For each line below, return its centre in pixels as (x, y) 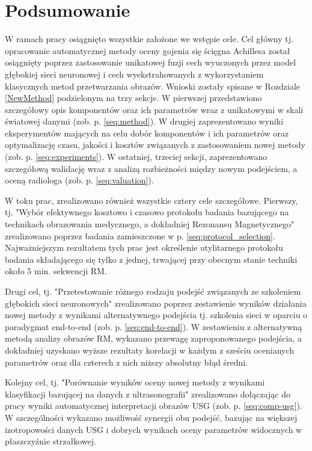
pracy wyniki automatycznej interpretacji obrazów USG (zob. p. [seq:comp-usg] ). (154, 406)
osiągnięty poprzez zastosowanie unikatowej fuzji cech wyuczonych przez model (151, 62)
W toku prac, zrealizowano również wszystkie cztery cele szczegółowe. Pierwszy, (151, 200)
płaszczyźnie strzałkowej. (50, 441)
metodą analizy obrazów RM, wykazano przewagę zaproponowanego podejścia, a (153, 338)
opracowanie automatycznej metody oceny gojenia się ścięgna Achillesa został (148, 50)
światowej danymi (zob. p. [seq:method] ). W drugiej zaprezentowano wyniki (144, 121)
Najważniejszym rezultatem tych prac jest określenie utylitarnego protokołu (144, 247)
